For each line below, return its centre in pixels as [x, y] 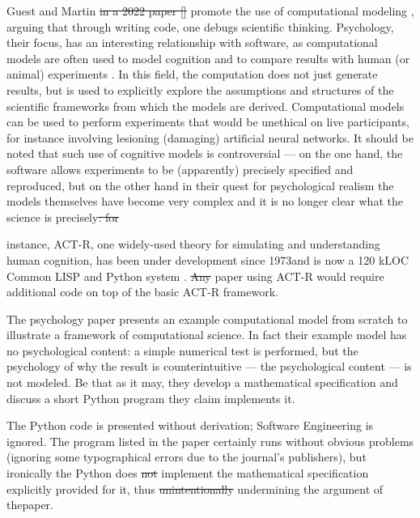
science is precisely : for [63, 217]
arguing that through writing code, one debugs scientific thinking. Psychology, [200, 26]
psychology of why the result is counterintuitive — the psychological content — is [209, 366]
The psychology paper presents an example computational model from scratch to [207, 318]
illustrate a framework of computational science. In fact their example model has [207, 335]
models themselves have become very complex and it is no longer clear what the [205, 201]
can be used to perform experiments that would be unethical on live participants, [208, 122]
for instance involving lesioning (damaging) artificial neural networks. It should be [210, 137]
